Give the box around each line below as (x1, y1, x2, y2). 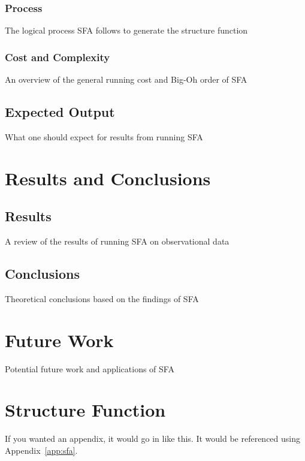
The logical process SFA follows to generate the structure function (5, 24, 248, 37)
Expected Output (5, 103, 115, 121)
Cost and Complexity (5, 49, 110, 64)
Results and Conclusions (5, 165, 211, 190)
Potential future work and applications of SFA (5, 362, 174, 375)
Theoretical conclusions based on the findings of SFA (5, 292, 199, 305)
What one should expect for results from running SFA (5, 130, 203, 143)
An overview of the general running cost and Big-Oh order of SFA (5, 73, 247, 86)
